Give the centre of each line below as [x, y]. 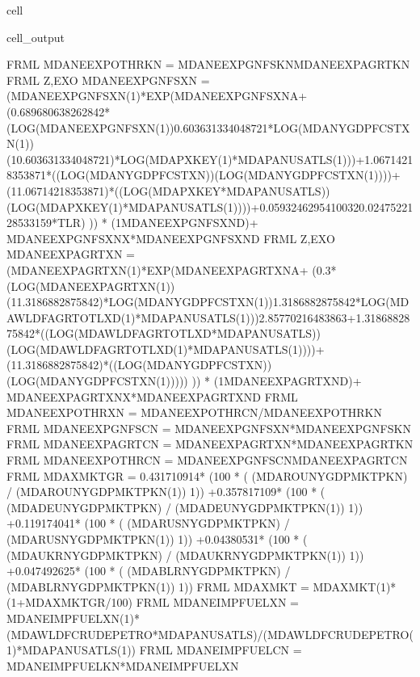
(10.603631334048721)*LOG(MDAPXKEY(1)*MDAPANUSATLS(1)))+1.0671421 [210, 159]
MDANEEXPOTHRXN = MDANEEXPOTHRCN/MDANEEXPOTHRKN [194, 412]
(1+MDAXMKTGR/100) [70, 602]
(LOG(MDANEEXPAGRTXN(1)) [91, 286]
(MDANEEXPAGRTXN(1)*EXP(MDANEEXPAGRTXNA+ [157, 269]
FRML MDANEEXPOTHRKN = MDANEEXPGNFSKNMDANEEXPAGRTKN [208, 64]
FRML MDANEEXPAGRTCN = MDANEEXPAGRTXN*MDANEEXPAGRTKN [210, 444]
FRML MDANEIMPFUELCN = [220, 650]
